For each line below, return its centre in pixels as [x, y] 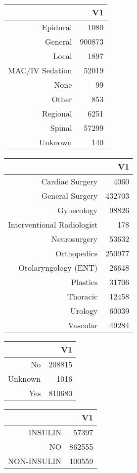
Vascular [83, 325]
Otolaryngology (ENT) [58, 267]
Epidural [57, 27]
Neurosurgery [74, 239]
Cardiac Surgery [69, 181]
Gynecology [78, 210]
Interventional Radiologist [53, 224]
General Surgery [69, 196]
